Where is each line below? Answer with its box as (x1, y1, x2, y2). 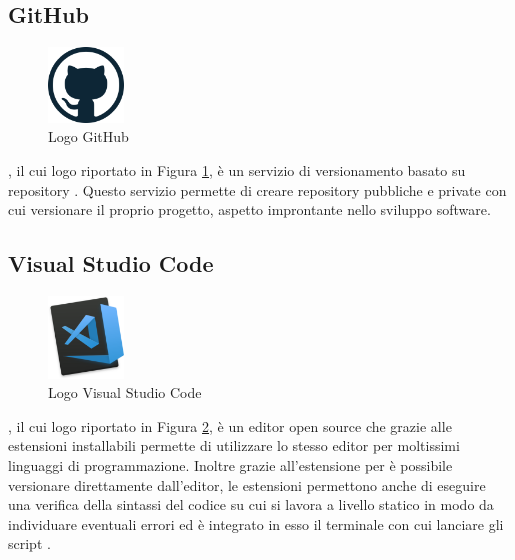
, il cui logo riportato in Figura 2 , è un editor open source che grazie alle (8, 415, 452, 436)
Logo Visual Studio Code (48, 382, 202, 403)
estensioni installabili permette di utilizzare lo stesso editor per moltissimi (8, 435, 460, 456)
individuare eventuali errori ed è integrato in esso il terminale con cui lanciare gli (8, 513, 504, 534)
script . (8, 533, 51, 554)
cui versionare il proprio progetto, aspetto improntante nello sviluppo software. (8, 199, 491, 220)
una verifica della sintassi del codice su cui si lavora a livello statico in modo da (8, 494, 494, 515)
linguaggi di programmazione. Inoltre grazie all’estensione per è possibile (8, 455, 453, 476)
